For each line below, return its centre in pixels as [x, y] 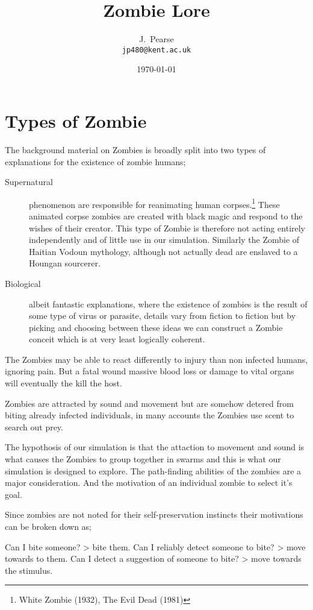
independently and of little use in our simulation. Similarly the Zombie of [164, 240]
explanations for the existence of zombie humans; [95, 161]
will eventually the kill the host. [64, 383]
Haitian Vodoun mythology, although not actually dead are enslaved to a [163, 251]
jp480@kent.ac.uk [156, 50]
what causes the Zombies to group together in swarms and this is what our [143, 459]
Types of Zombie [76, 120]
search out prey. [34, 426]
